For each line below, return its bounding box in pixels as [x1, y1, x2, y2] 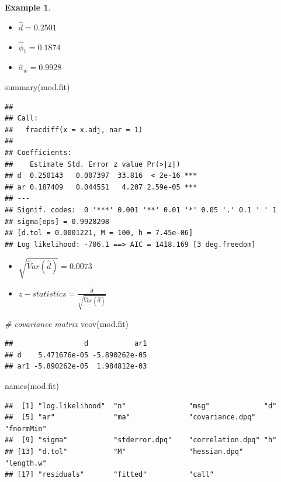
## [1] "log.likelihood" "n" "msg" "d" [5, 401, 277, 410]
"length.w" [5, 459, 47, 467]
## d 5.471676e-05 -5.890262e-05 [5, 350, 147, 359]
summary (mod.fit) [5, 81, 70, 93]
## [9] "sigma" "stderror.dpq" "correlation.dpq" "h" [5, 436, 277, 445]
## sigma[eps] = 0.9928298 [5, 217, 109, 226]
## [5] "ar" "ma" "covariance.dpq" [5, 413, 256, 422]
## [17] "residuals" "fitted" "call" [5, 470, 214, 479]
